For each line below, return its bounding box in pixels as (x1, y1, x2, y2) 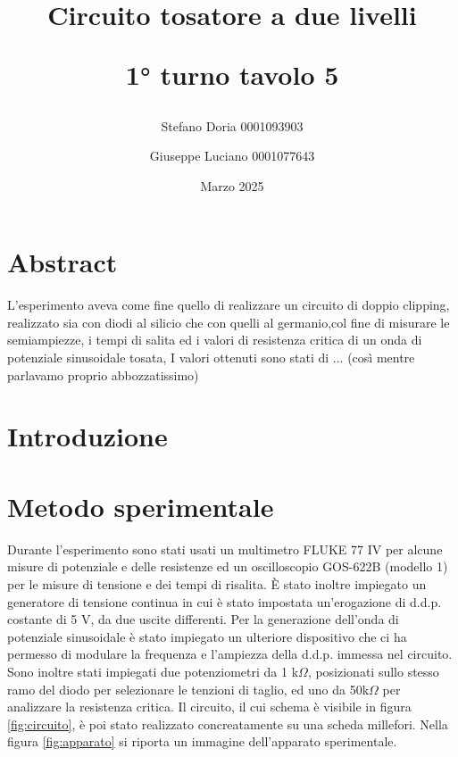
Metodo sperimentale (7, 487, 274, 524)
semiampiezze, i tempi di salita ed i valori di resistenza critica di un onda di (7, 330, 422, 349)
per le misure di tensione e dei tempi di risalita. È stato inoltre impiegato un (7, 574, 427, 593)
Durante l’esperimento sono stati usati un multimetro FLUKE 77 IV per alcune (7, 539, 443, 558)
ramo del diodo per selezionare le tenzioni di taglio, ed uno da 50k (7, 679, 370, 698)
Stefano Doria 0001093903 (161, 116, 304, 135)
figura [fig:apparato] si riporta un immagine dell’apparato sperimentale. (7, 732, 397, 751)
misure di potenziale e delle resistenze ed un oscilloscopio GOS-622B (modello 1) (7, 557, 448, 576)
